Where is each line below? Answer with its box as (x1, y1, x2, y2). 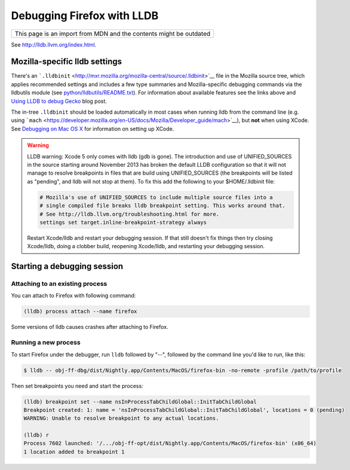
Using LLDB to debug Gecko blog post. (11, 97, 108, 105)
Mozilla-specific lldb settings (11, 57, 122, 67)
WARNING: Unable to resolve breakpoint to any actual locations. (23, 415, 219, 422)
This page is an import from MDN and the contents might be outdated (14, 29, 211, 38)
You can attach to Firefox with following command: (11, 292, 136, 299)
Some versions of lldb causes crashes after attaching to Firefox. (11, 323, 168, 331)
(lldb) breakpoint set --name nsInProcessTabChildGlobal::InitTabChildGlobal (23, 398, 257, 405)
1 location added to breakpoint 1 (23, 448, 125, 455)
